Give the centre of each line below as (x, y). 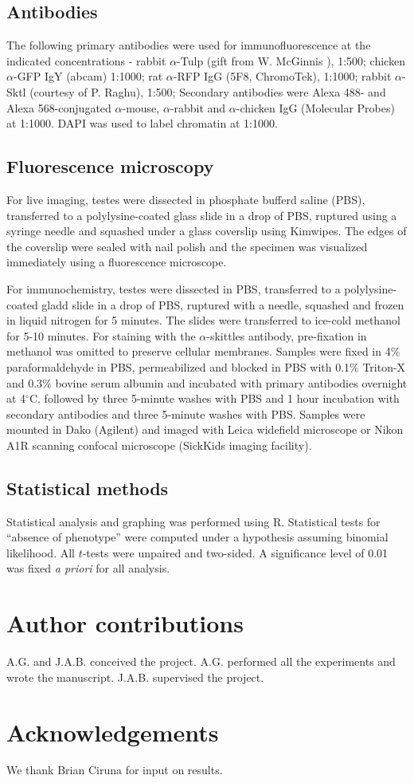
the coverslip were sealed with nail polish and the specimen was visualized (187, 246)
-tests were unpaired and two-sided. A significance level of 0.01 (235, 552)
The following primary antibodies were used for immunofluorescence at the (189, 45)
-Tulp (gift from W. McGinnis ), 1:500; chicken (291, 60)
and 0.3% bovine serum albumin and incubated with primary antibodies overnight (207, 382)
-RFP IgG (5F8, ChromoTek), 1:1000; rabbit (282, 76)
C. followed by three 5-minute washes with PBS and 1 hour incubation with (214, 398)
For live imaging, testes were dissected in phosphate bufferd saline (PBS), (186, 199)
